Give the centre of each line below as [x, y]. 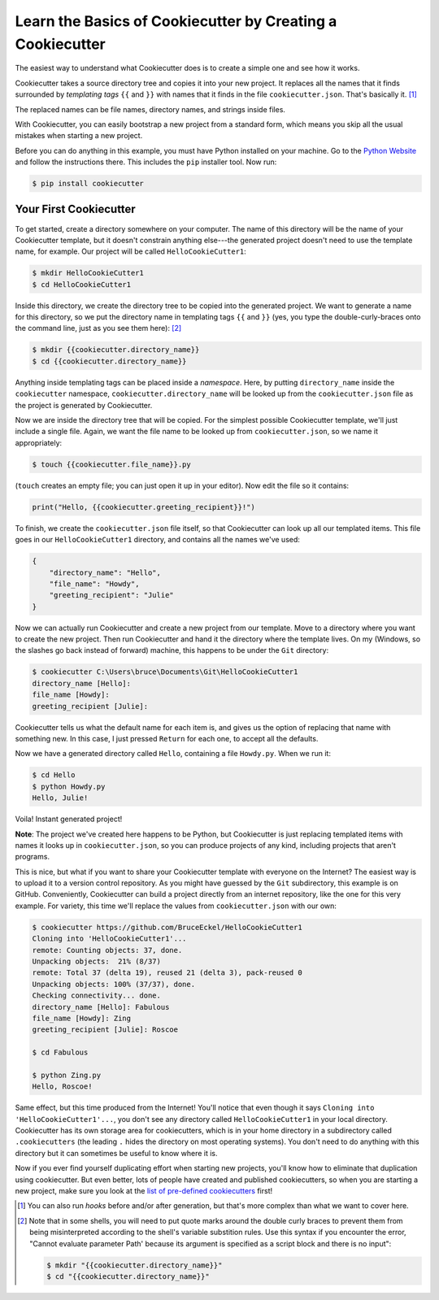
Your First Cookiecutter [75, 209]
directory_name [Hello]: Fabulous [101, 1007]
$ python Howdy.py [69, 786]
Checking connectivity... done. [97, 996]
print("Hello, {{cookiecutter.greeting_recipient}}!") [143, 507]
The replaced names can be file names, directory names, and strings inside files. [150, 109]
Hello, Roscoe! [62, 1087]
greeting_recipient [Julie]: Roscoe [105, 1030]
